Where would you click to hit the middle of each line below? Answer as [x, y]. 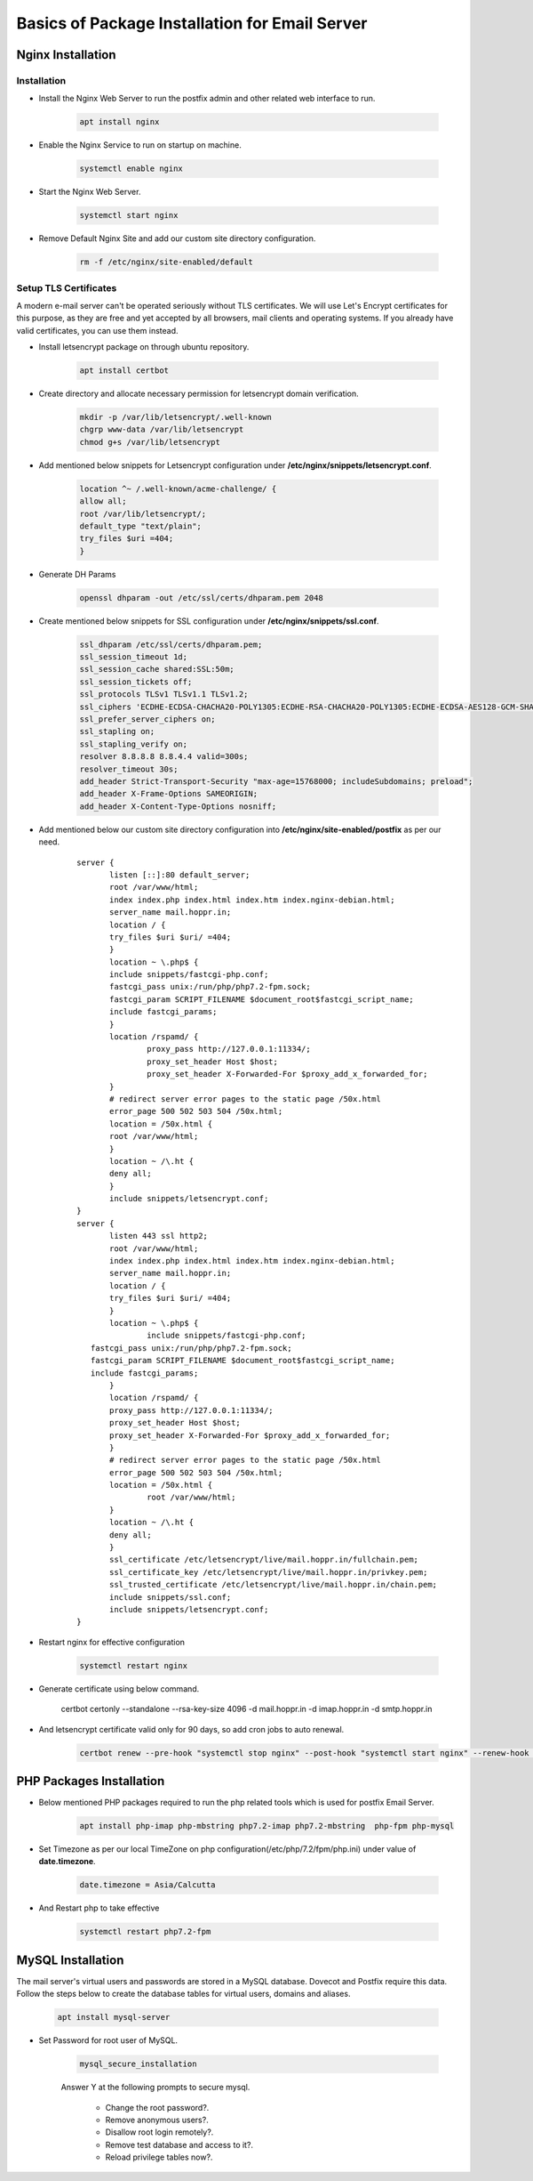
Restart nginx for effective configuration [112, 1642]
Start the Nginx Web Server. [90, 192]
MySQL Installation [70, 1960]
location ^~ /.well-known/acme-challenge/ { [178, 489]
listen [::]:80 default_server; [180, 875]
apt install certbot [124, 371]
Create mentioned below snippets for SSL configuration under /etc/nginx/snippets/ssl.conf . [209, 621]
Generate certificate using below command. [119, 1688]
